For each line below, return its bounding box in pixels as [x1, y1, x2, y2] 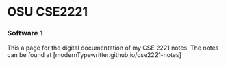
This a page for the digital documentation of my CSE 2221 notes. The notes [7, 44, 219, 52]
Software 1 [7, 29, 43, 38]
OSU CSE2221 [7, 4, 88, 20]
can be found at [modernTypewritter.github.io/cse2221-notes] [7, 51, 181, 59]
